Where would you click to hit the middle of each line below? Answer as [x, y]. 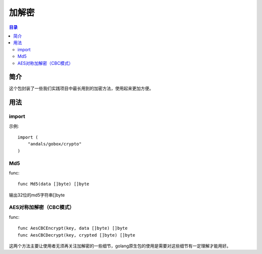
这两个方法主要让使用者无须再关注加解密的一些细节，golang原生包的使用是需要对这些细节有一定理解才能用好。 [120, 246]
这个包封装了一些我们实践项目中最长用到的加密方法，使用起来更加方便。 [81, 88]
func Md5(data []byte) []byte [54, 184]
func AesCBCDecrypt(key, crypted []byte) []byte [76, 235]
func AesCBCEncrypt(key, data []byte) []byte [73, 228]
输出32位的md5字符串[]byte [37, 195]
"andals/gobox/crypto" [55, 144]
